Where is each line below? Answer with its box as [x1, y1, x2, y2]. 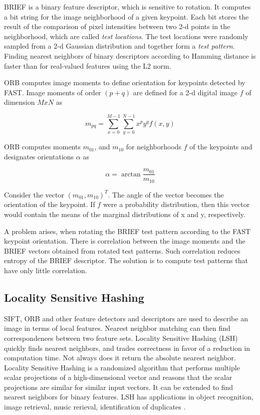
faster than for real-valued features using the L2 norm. [4, 60, 171, 71]
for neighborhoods [126, 141, 182, 152]
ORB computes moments [4, 141, 81, 152]
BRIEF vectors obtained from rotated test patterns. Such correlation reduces [4, 245, 240, 256]
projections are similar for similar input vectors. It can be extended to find [4, 381, 233, 392]
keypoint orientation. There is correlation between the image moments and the [4, 236, 245, 246]
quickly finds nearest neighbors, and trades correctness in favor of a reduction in [4, 342, 250, 353]
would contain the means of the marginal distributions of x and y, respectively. [4, 209, 245, 219]
